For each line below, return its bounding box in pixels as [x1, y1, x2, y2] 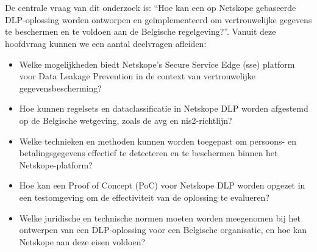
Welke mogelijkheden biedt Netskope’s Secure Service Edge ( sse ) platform [19, 57, 295, 70]
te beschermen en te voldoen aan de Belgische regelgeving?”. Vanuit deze [5, 25, 276, 38]
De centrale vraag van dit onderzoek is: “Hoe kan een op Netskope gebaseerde [5, 1, 296, 14]
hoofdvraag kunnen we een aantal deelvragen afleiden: [5, 37, 207, 49]
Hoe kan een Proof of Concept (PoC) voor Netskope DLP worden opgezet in [19, 179, 305, 192]
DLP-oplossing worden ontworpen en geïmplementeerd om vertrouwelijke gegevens [5, 13, 312, 26]
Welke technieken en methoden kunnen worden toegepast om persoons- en [19, 134, 296, 147]
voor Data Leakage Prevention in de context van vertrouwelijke [19, 70, 256, 82]
